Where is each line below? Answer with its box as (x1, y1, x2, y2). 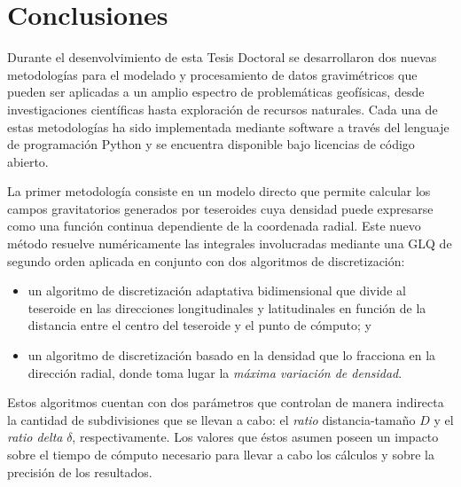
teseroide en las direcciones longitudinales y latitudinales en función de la (27, 298, 426, 317)
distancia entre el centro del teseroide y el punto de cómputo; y (27, 316, 371, 334)
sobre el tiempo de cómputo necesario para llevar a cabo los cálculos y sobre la (7, 445, 434, 463)
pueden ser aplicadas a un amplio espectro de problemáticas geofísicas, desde (7, 82, 425, 101)
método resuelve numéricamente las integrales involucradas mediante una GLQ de (7, 234, 452, 253)
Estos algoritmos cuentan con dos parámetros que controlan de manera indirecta (7, 393, 444, 412)
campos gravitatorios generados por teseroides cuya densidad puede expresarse (7, 199, 434, 217)
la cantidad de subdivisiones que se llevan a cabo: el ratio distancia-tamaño (7, 410, 416, 428)
